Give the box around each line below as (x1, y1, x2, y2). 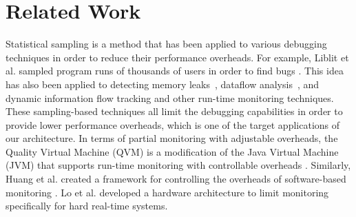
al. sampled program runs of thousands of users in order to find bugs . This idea (6, 63, 344, 78)
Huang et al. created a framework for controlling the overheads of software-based (6, 172, 346, 186)
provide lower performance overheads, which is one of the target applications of (6, 117, 340, 132)
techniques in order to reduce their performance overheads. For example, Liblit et (6, 50, 349, 64)
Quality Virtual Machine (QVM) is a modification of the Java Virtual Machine (6, 144, 339, 158)
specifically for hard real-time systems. (6, 198, 168, 213)
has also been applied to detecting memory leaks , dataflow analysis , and (6, 76, 320, 91)
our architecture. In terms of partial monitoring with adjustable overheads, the (6, 131, 338, 145)
